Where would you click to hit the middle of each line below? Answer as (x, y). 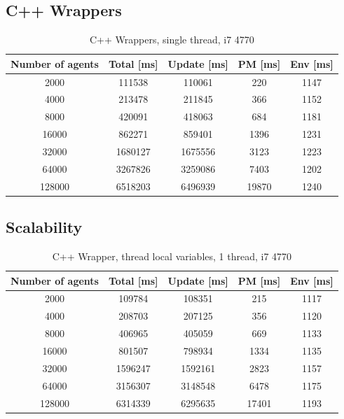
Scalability (44, 227)
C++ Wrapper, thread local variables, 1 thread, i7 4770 (172, 256)
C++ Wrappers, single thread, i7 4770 (172, 40)
